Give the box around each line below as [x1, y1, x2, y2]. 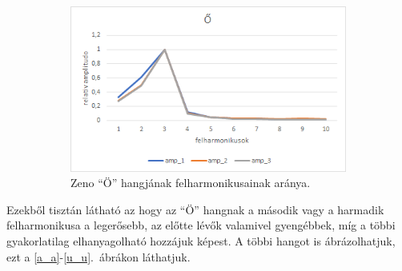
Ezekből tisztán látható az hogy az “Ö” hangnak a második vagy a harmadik [6, 201, 384, 217]
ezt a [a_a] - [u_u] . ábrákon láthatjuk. [6, 248, 191, 265]
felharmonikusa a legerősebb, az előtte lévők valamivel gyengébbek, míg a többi [6, 217, 396, 233]
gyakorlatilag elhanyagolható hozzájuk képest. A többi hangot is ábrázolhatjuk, [6, 233, 396, 249]
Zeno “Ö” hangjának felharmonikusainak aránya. [70, 174, 311, 191]
